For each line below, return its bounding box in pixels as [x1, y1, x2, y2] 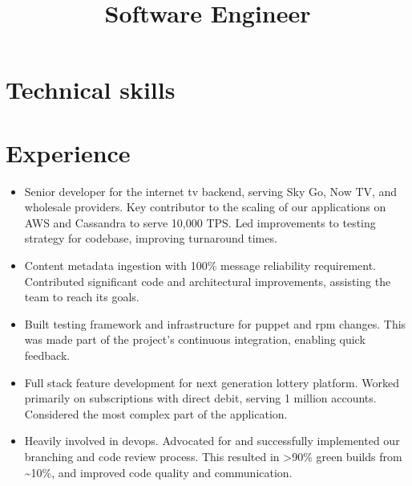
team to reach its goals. [24, 288, 139, 305]
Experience [6, 136, 131, 169]
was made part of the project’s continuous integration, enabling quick [24, 331, 366, 348]
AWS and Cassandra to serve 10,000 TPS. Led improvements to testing [24, 214, 376, 231]
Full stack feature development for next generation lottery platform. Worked [24, 374, 400, 390]
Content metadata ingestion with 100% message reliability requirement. [24, 257, 377, 274]
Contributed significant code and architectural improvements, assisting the [24, 272, 391, 289]
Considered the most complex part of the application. [24, 405, 288, 422]
